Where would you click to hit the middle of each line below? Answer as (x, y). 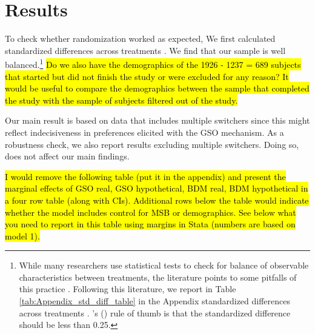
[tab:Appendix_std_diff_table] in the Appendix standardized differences (155, 301)
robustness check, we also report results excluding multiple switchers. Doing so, (152, 144)
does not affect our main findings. (67, 156)
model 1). (22, 235)
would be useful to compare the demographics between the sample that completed (157, 88)
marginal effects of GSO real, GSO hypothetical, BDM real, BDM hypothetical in (157, 188)
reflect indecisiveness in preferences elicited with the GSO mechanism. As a (144, 132)
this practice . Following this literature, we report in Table (128, 289)
